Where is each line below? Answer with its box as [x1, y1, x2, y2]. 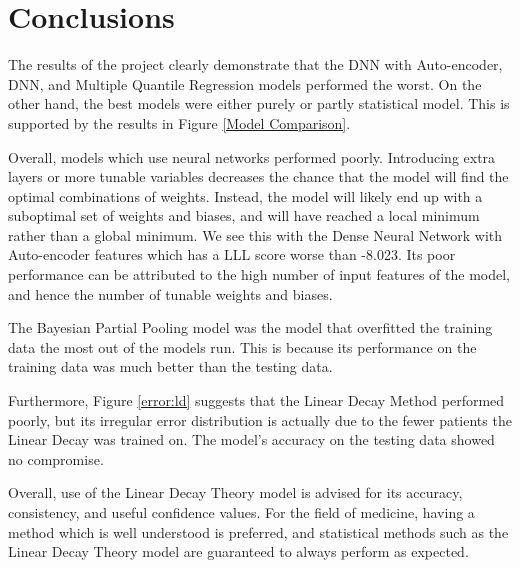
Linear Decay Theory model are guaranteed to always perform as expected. [8, 541, 469, 562]
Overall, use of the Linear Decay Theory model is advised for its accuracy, [8, 482, 463, 503]
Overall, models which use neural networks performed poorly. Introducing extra [8, 146, 496, 167]
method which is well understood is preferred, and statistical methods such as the [8, 521, 509, 542]
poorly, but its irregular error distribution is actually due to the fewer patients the [8, 409, 512, 430]
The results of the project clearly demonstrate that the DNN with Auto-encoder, [8, 54, 503, 75]
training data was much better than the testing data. [8, 356, 333, 377]
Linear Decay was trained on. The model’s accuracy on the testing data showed [8, 429, 495, 450]
